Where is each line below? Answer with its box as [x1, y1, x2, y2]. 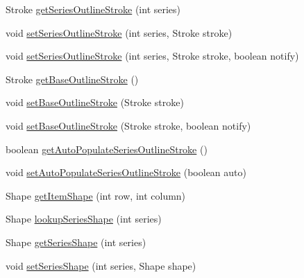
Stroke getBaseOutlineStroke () [6, 71, 139, 86]
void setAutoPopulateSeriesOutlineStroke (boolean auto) [6, 165, 246, 180]
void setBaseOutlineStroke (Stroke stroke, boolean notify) [6, 118, 251, 132]
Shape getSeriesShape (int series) [6, 234, 146, 249]
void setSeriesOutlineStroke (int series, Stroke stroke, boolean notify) [6, 49, 299, 63]
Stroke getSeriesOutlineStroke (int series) [6, 2, 181, 16]
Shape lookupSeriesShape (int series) [6, 211, 162, 226]
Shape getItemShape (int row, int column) [6, 188, 186, 202]
